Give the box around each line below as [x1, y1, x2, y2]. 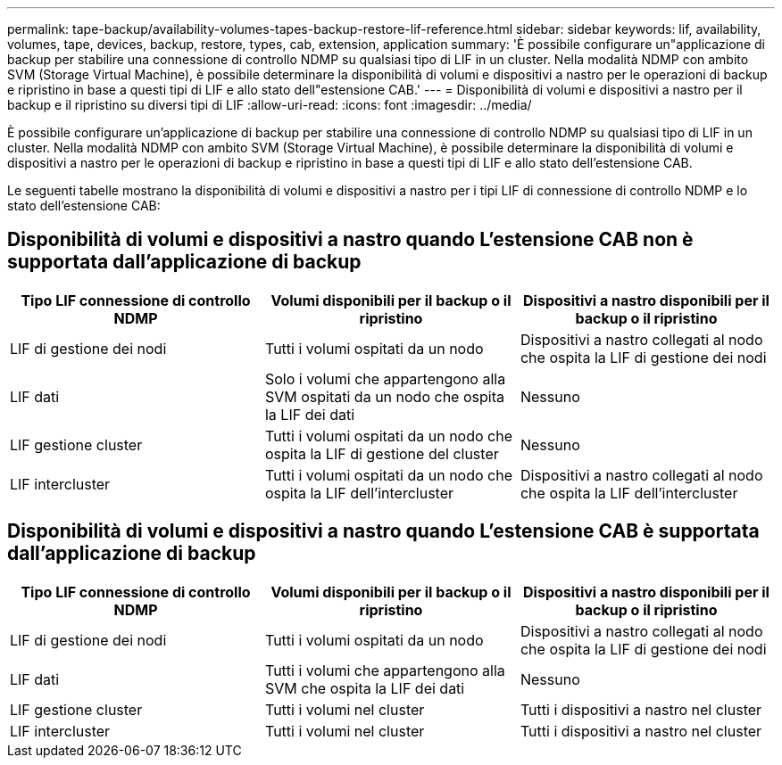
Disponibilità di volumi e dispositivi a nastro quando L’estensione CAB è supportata [7, 520, 760, 543]
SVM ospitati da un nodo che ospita [264, 387, 504, 406]
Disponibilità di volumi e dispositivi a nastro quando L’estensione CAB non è [7, 228, 694, 251]
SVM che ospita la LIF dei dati [264, 679, 465, 697]
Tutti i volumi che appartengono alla [264, 661, 505, 679]
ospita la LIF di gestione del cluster [264, 444, 499, 463]
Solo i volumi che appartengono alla [264, 369, 506, 388]
